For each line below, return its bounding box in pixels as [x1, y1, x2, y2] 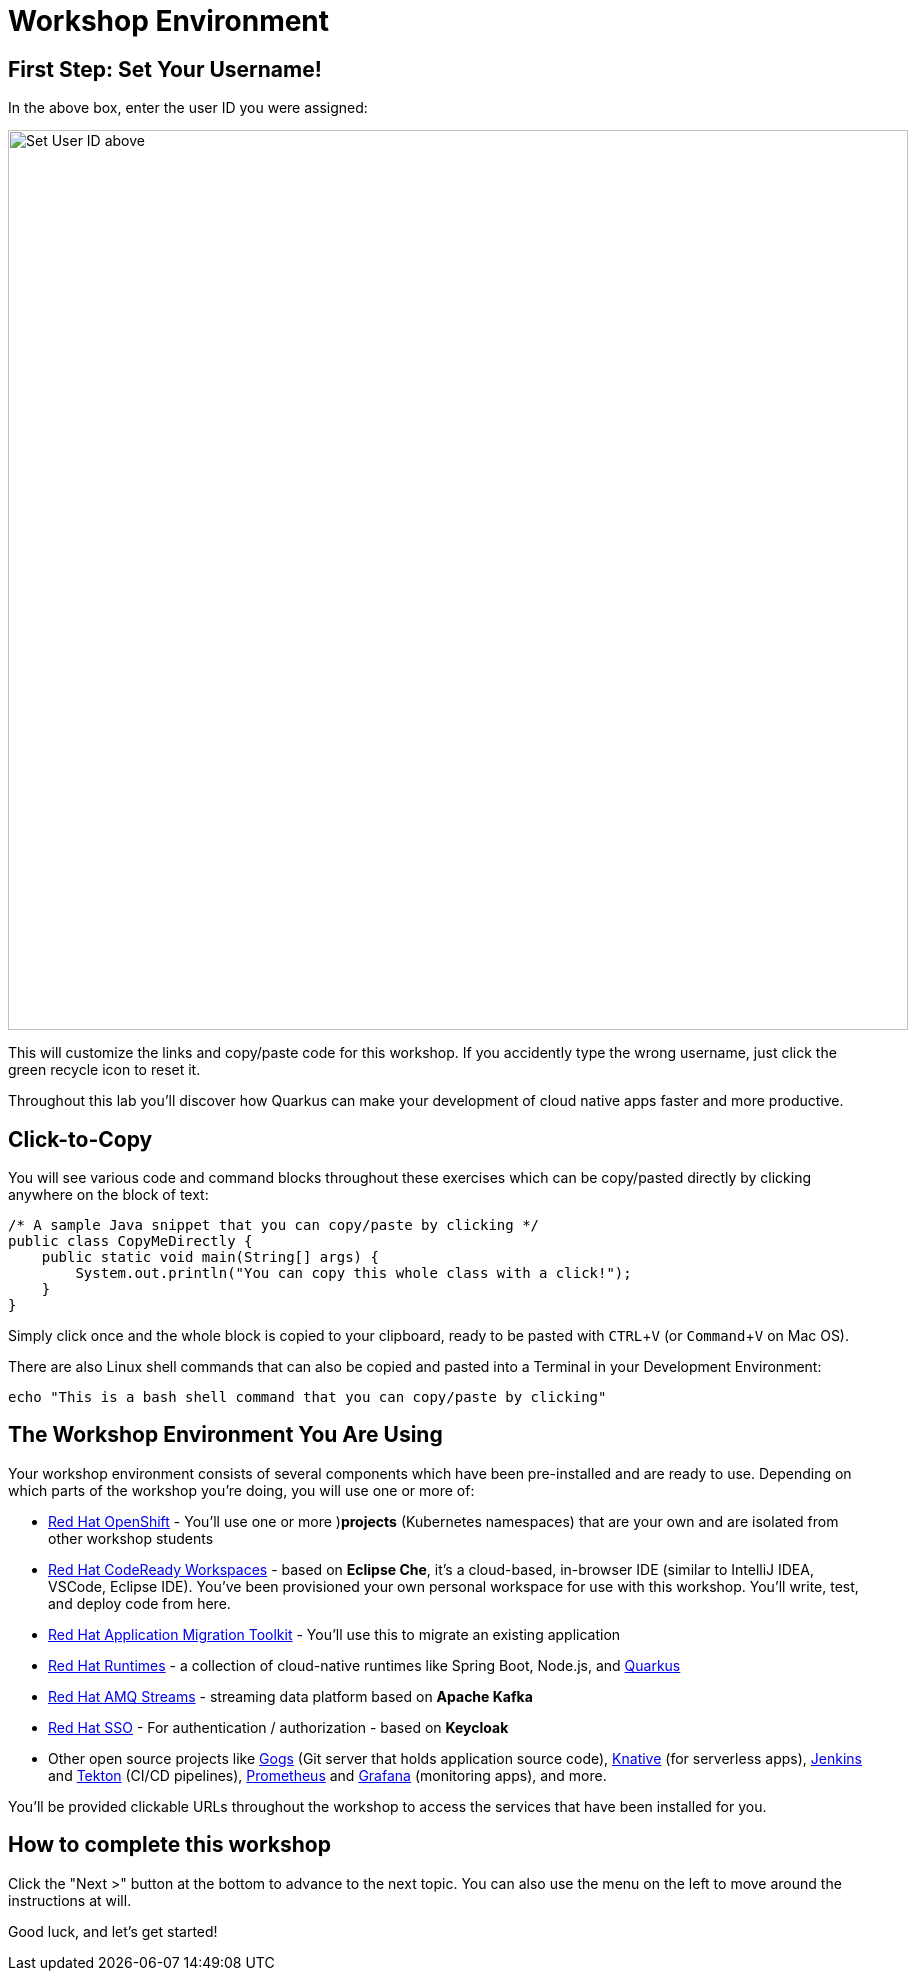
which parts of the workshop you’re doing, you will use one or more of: [8, 1481, 475, 1499]
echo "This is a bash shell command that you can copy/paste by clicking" [8, 1389, 607, 1406]
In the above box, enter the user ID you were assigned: [8, 99, 368, 117]
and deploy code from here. [48, 1594, 231, 1612]
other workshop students [48, 1529, 214, 1547]
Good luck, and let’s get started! [8, 1922, 218, 1940]
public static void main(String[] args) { [41, 1249, 379, 1266]
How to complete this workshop [8, 1832, 331, 1858]
